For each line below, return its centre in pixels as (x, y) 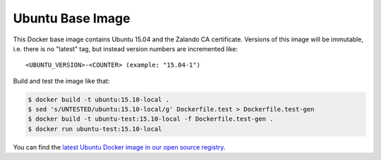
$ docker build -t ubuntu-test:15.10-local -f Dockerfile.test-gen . (151, 119)
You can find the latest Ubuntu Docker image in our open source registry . (119, 147)
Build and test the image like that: (61, 81)
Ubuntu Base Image (72, 18)
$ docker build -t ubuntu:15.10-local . (98, 99)
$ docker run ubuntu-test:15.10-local (95, 129)
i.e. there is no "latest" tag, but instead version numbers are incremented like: (126, 48)
